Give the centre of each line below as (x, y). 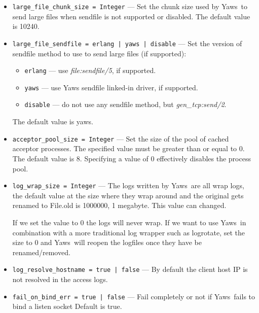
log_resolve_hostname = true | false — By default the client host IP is (130, 269)
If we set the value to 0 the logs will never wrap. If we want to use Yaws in (129, 222)
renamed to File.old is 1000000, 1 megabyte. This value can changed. (119, 205)
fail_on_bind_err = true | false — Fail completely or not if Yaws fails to (134, 296)
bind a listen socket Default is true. (67, 306)
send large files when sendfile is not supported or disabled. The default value (131, 16)
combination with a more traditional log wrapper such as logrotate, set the (128, 232)
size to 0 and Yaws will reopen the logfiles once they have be (107, 242)
